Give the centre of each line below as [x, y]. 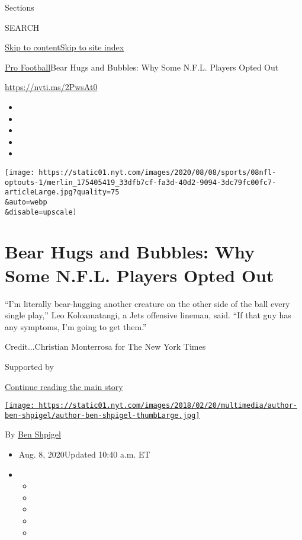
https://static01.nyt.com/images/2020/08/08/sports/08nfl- [158, 172]
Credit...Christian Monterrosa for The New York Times [105, 346]
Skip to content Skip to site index [65, 47]
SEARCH [22, 27]
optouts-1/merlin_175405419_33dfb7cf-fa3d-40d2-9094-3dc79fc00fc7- [141, 182]
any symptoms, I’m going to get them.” [76, 326]
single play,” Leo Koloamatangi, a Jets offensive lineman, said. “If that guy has [148, 315]
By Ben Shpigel [33, 434]
